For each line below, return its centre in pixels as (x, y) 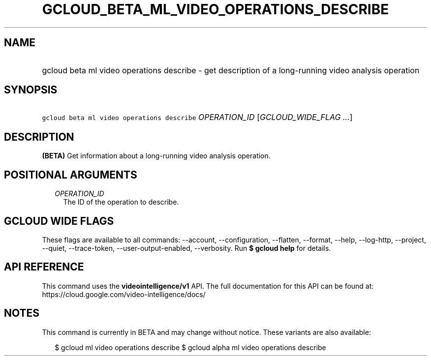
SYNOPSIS (31, 90)
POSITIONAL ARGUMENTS (71, 175)
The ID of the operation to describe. (121, 202)
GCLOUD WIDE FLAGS (59, 221)
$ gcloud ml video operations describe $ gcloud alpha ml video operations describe (190, 347)
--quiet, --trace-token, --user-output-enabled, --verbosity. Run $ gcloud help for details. (186, 248)
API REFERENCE (44, 267)
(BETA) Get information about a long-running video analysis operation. (156, 156)
